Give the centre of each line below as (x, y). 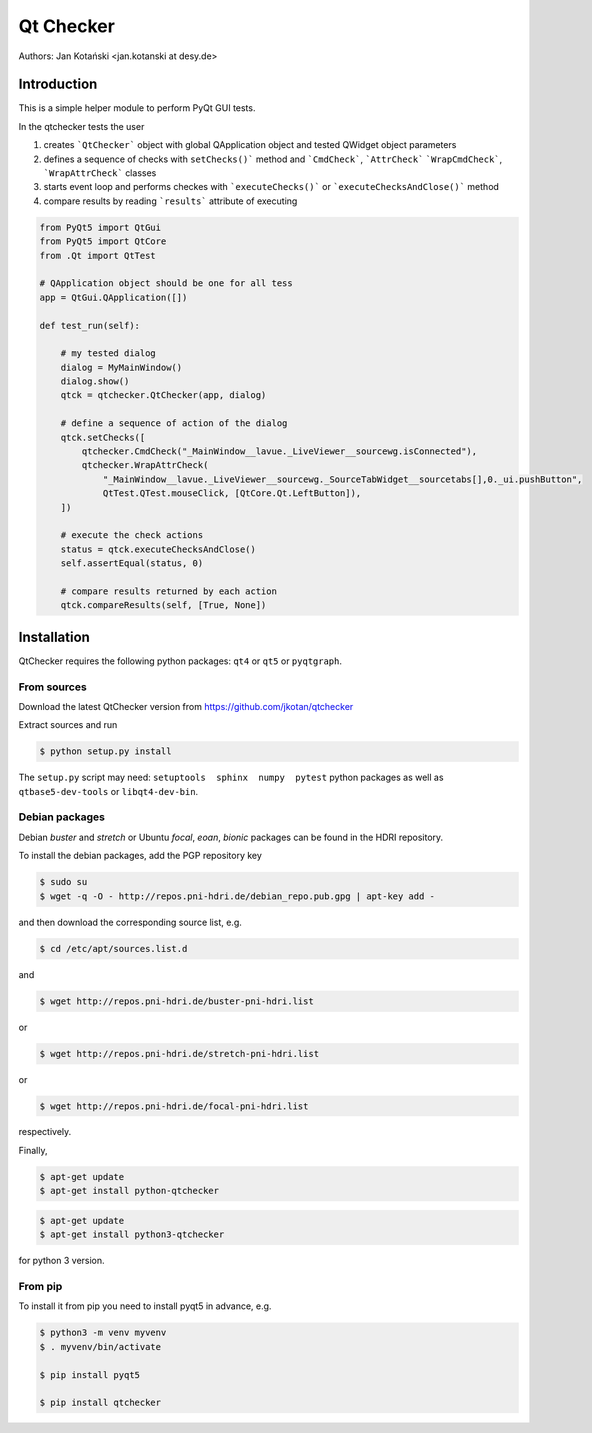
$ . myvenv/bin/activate (100, 1346)
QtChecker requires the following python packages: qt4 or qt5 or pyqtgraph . (180, 661)
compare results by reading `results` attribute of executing (170, 201)
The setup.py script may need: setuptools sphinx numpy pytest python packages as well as (231, 777)
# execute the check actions (132, 535)
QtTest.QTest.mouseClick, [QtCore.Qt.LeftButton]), (232, 493)
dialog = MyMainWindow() (121, 367)
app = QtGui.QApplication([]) (113, 297)
